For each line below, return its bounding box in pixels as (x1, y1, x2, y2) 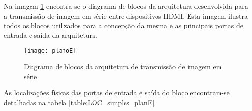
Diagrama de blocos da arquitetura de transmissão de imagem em (24, 61, 222, 72)
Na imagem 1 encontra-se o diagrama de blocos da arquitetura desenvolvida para (4, 1, 248, 11)
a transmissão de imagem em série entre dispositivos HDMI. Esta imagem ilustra (4, 10, 248, 21)
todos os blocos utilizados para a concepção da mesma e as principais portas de (4, 20, 244, 30)
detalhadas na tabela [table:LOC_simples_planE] (4, 97, 155, 107)
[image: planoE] (24, 47, 77, 55)
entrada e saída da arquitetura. (4, 29, 97, 40)
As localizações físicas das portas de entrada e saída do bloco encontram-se (4, 87, 230, 98)
